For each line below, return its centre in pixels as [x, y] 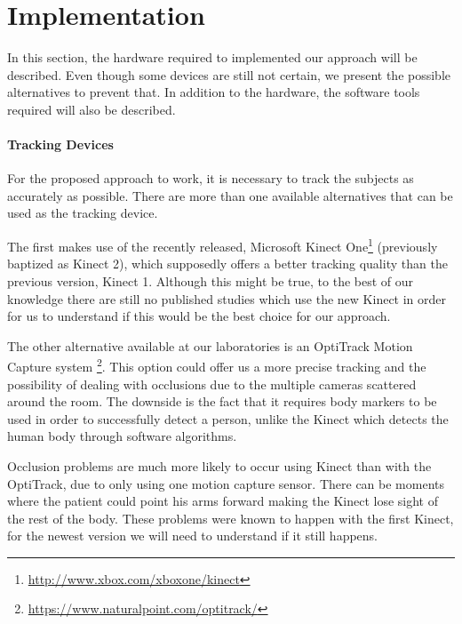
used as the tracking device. [83, 213]
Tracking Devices [60, 144]
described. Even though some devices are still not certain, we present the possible [229, 74]
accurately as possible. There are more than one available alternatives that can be [230, 195]
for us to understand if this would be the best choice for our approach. [199, 316]
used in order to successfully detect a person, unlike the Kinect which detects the [228, 418]
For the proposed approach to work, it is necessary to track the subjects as [211, 178]
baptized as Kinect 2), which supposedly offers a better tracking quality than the [227, 264]
